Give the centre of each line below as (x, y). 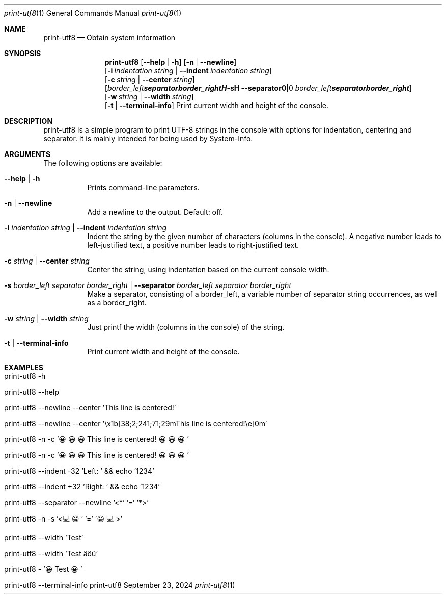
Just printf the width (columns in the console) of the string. (186, 327)
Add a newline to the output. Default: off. (155, 212)
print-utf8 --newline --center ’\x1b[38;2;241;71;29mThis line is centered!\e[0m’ (136, 423)
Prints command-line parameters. (143, 187)
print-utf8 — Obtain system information (109, 37)
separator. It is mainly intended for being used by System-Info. (148, 138)
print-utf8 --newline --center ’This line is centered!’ (90, 408)
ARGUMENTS (27, 154)
